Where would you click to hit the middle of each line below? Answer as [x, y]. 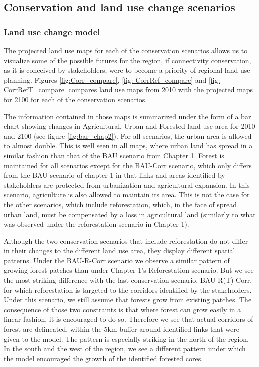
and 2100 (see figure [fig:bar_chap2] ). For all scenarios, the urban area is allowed [128, 136]
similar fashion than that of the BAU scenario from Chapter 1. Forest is [114, 155]
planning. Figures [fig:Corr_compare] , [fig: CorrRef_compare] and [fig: [112, 80]
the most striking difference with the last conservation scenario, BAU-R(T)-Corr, [128, 280]
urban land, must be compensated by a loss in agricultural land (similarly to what [130, 214]
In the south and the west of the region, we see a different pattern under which [125, 349]
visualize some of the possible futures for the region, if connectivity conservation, [128, 60]
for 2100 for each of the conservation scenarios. [76, 99]
